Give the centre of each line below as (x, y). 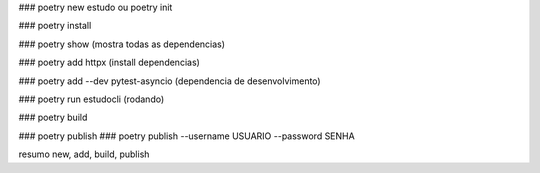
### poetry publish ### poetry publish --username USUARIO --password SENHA (186, 136)
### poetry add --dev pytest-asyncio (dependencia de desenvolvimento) (169, 81)
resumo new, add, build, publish (84, 154)
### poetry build (53, 117)
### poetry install (55, 26)
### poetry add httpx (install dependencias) (109, 62)
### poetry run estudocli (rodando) (91, 99)
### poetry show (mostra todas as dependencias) (121, 44)
